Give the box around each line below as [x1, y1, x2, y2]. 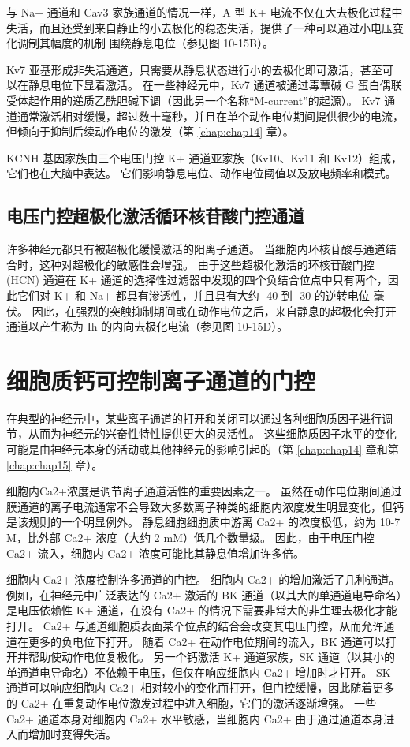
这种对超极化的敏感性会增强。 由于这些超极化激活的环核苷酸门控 [39, 256, 375, 272]
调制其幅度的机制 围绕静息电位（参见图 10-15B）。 [17, 35, 274, 51]
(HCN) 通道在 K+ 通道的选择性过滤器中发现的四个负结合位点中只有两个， [6, 271, 388, 288]
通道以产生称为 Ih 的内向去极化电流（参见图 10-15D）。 [6, 318, 289, 334]
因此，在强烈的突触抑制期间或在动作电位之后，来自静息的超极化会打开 [32, 302, 397, 319]
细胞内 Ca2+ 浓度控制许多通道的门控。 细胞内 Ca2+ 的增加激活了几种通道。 [6, 571, 401, 588]
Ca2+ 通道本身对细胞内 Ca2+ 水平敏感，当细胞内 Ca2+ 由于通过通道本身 [6, 710, 384, 726]
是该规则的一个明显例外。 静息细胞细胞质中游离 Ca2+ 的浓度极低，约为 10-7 [6, 514, 401, 530]
